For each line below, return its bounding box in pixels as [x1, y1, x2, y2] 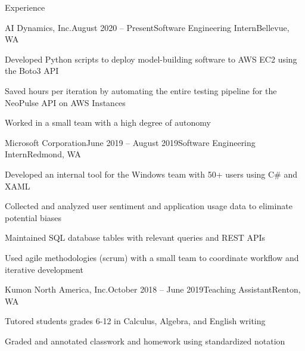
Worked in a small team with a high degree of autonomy [5, 116, 211, 129]
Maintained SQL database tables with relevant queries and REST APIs [5, 231, 266, 244]
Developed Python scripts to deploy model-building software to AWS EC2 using [5, 52, 297, 65]
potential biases [5, 211, 62, 223]
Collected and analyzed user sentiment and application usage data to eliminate [5, 200, 292, 212]
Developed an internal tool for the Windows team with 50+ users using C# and [5, 167, 298, 180]
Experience [5, 1, 45, 13]
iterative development [5, 263, 83, 275]
